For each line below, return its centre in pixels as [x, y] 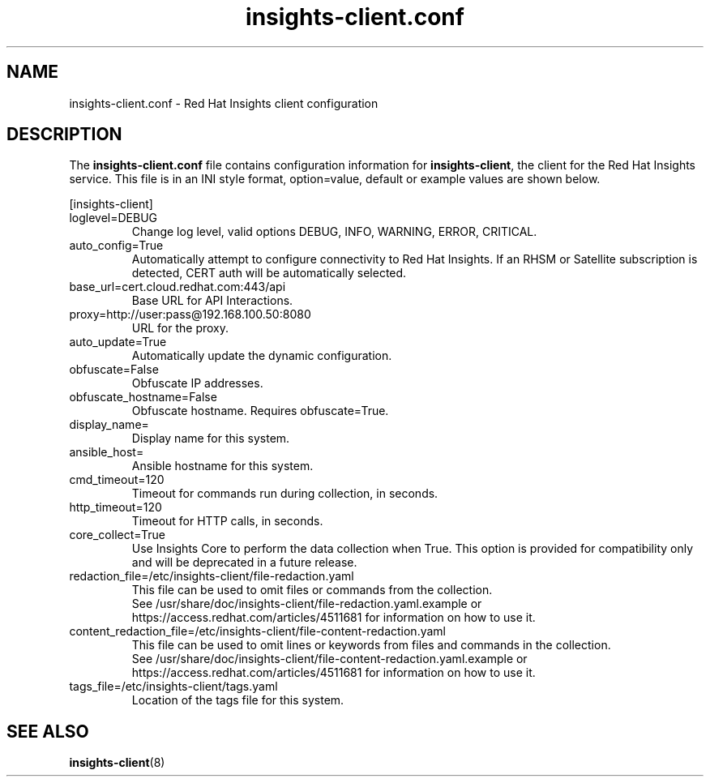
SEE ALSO [48, 731]
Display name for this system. [211, 439]
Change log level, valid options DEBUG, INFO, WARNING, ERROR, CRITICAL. [334, 232]
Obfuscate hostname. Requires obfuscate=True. [260, 411]
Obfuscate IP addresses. [197, 383]
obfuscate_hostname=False [143, 397]
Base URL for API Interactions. [212, 301]
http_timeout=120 [115, 507]
